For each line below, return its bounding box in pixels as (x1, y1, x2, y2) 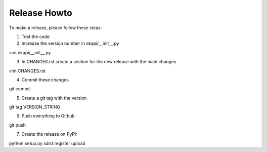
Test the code (21, 34, 50, 39)
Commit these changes (21, 76, 69, 82)
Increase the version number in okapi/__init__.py (21, 40, 120, 46)
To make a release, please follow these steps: (9, 25, 102, 31)
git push (9, 122, 26, 128)
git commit (9, 86, 31, 92)
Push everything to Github (21, 113, 75, 119)
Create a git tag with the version (21, 95, 87, 101)
